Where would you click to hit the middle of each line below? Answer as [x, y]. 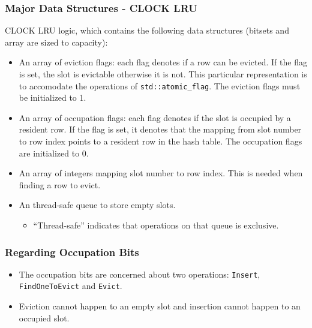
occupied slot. [44, 318]
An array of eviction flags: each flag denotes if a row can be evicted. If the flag [163, 62]
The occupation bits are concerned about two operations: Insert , [139, 274]
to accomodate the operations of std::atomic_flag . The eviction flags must [160, 85]
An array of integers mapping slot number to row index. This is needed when [161, 173]
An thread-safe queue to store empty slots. [97, 205]
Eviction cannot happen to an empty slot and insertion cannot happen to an [160, 306]
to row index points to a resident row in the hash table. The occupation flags [160, 141]
